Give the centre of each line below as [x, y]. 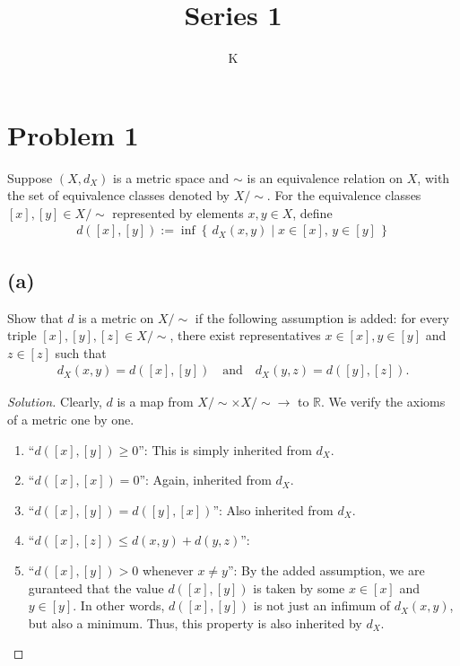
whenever [168, 570]
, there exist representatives [245, 335]
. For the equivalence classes [344, 195]
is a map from [155, 402]
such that [81, 352]
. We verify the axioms [383, 402]
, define [312, 212]
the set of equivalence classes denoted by [118, 195]
